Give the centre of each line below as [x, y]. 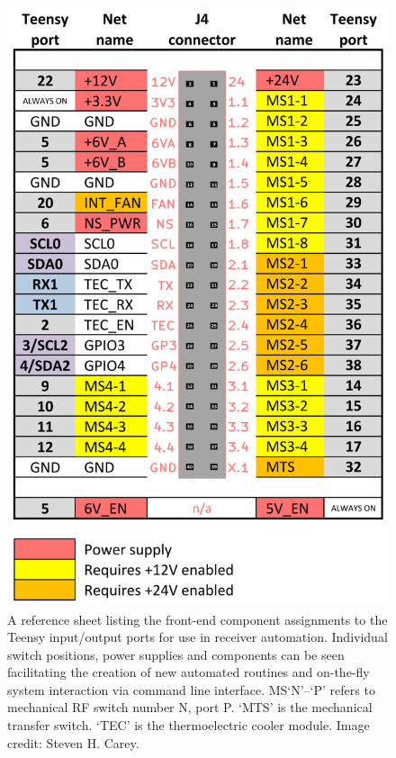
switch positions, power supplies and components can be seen [176, 654]
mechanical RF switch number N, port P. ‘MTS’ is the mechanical [190, 707]
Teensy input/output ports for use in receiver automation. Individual [198, 637]
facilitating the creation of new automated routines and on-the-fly [189, 672]
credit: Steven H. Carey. [73, 742]
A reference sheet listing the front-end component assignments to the [198, 619]
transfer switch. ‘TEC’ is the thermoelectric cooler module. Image [189, 725]
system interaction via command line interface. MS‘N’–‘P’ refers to [191, 689]
